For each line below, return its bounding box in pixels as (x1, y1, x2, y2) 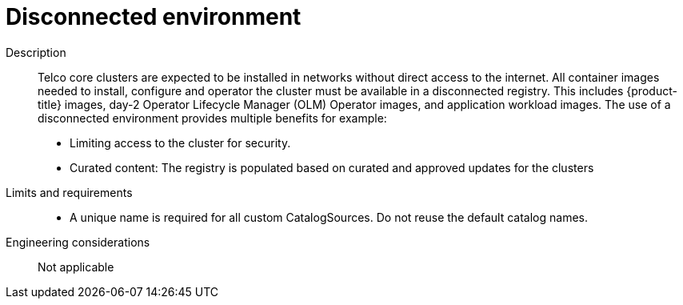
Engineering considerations (6, 235, 150, 249)
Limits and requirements (6, 185, 133, 199)
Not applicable (38, 259, 114, 274)
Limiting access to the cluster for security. (70, 135, 291, 150)
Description (6, 45, 66, 59)
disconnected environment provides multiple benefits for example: (38, 110, 387, 125)
